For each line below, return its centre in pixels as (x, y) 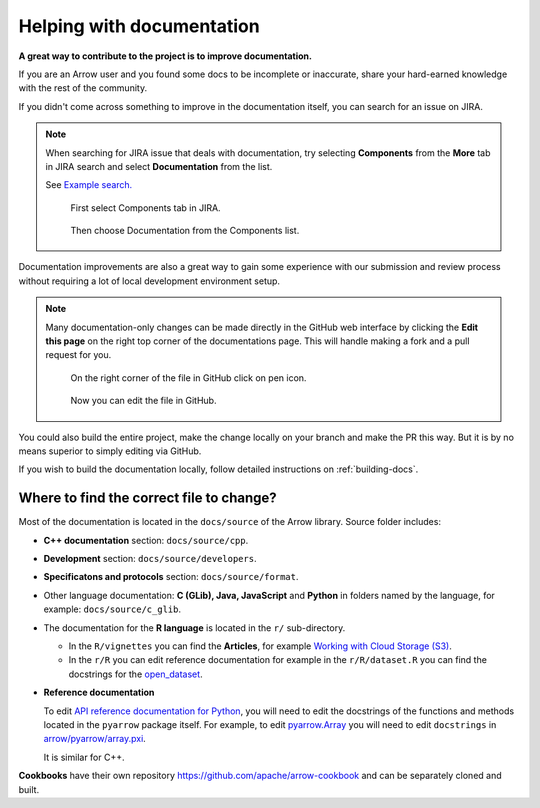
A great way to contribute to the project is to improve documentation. (165, 56)
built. (29, 789)
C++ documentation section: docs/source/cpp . (146, 540)
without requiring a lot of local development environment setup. (149, 281)
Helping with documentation (139, 26)
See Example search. (89, 185)
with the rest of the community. (83, 88)
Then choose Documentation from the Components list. (185, 231)
